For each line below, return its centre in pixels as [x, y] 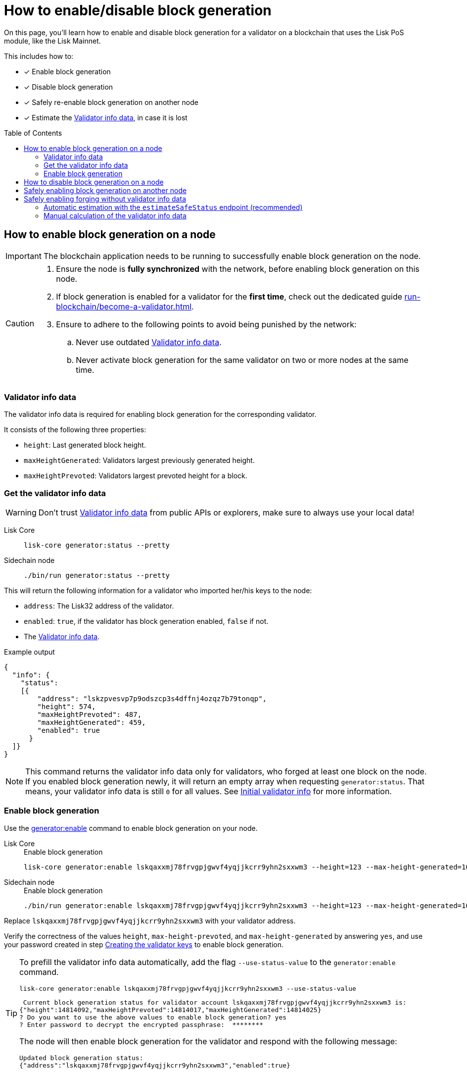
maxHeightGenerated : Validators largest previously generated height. [139, 460]
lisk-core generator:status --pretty [97, 545]
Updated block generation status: [81, 1058]
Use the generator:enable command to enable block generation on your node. [131, 828]
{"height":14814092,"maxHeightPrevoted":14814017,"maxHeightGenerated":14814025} [170, 1010]
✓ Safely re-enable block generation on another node [111, 102]
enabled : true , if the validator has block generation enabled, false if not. [146, 621]
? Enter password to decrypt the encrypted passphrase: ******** [141, 1024]
